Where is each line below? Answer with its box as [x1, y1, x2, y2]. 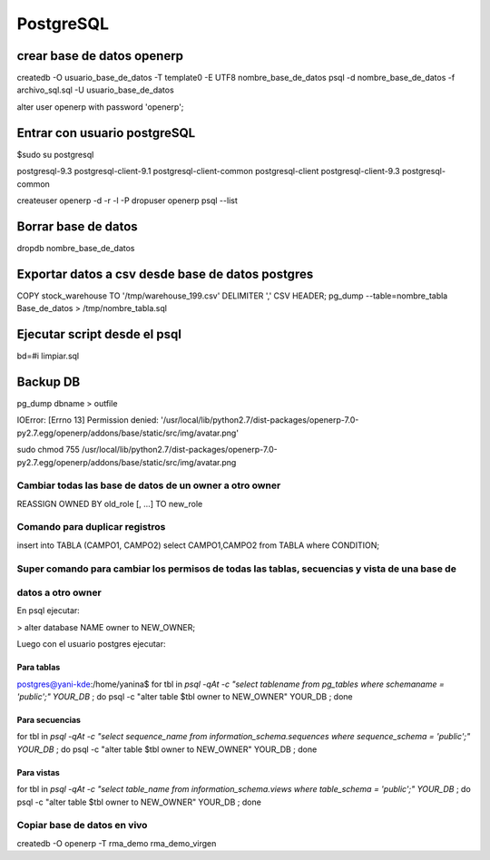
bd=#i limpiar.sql [16, 350, 80, 362]
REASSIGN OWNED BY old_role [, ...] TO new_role [16, 498, 203, 509]
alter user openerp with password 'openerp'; [16, 101, 184, 112]
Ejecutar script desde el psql [16, 327, 181, 342]
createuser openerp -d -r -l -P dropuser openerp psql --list [16, 195, 238, 206]
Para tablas [16, 662, 61, 673]
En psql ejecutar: [16, 605, 81, 616]
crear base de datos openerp [16, 48, 184, 64]
